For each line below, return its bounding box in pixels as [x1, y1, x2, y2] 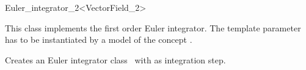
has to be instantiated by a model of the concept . [5, 33, 192, 46]
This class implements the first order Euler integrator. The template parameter [5, 21, 301, 34]
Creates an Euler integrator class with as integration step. [5, 53, 226, 66]
